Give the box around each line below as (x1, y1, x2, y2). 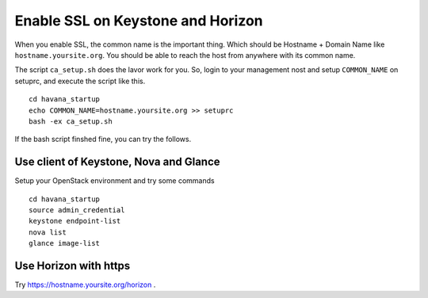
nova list (29, 227, 67, 237)
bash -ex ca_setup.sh (29, 117, 113, 126)
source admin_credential (29, 205, 125, 214)
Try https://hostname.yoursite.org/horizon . (14, 280, 156, 289)
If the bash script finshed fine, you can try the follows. (14, 135, 192, 144)
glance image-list (29, 239, 101, 248)
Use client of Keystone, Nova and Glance (14, 155, 221, 169)
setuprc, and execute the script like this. (14, 76, 146, 86)
